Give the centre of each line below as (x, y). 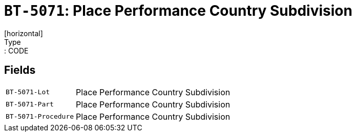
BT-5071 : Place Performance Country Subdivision (178, 11)
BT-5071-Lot (28, 92)
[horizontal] (24, 33)
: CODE (16, 50)
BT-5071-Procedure (40, 117)
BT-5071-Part (30, 104)
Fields (20, 70)
